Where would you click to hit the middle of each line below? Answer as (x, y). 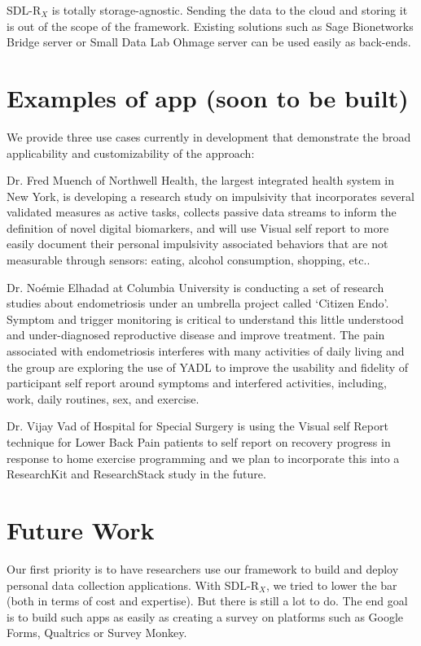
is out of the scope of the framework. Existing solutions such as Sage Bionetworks (210, 26)
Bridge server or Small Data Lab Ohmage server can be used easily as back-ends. (209, 42)
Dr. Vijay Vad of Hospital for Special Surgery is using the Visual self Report (197, 426)
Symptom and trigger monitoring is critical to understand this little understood (205, 319)
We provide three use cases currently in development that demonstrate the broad (209, 136)
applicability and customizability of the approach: (131, 153)
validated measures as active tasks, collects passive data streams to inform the (202, 212)
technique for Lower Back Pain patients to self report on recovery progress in (199, 442)
